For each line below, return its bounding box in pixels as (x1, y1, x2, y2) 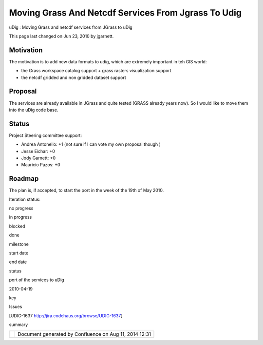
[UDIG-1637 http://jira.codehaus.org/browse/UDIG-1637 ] (9, 312, 123, 319)
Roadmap (9, 174, 39, 183)
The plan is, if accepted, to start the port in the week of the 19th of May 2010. (9, 188, 164, 193)
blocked (9, 223, 25, 229)
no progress (9, 205, 34, 211)
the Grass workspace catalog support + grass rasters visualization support (21, 68, 171, 74)
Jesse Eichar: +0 (21, 148, 56, 154)
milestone (9, 241, 29, 247)
